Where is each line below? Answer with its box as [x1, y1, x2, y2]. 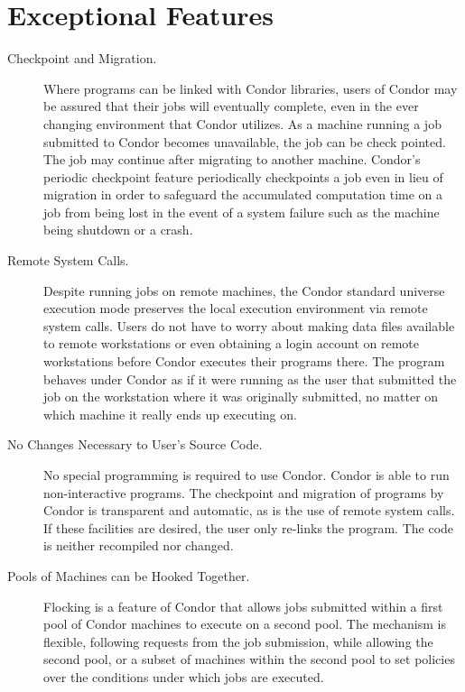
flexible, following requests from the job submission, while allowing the [43, 632, 433, 650]
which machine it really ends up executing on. [43, 404, 297, 423]
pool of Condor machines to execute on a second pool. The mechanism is [43, 614, 446, 633]
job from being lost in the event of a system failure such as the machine [43, 202, 440, 221]
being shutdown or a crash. [43, 220, 193, 239]
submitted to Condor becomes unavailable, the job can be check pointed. [43, 132, 446, 151]
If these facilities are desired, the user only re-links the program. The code [43, 518, 454, 537]
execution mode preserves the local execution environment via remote [43, 299, 428, 318]
